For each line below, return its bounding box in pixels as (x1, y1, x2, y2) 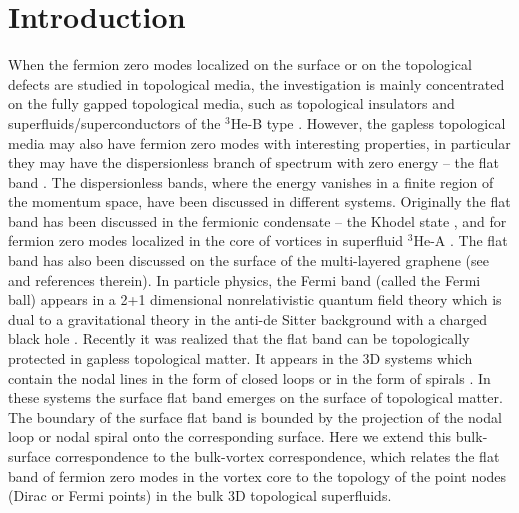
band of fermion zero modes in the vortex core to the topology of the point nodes (8, 465, 507, 486)
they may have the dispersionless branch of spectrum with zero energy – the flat (8, 152, 499, 173)
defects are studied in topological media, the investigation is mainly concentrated (8, 73, 505, 94)
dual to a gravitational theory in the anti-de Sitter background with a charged (8, 308, 487, 329)
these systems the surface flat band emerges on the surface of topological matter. (8, 387, 503, 408)
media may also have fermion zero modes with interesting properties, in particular (8, 132, 511, 153)
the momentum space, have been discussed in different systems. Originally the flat (8, 191, 511, 212)
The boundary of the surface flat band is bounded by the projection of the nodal (8, 406, 502, 427)
